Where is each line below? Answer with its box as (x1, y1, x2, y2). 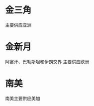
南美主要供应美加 (5, 95, 40, 101)
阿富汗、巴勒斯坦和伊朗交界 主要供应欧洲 (5, 58, 90, 65)
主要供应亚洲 (5, 22, 31, 28)
